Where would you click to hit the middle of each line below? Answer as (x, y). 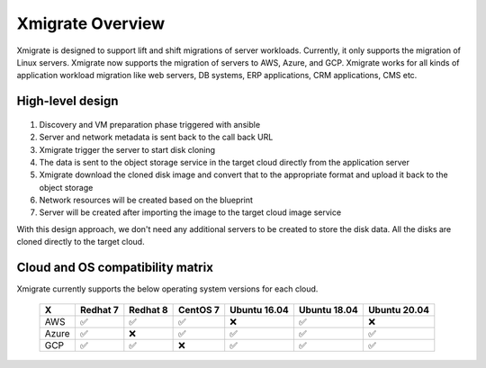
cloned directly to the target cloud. (81, 242)
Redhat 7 (99, 310)
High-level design (67, 101)
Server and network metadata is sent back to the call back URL (156, 137)
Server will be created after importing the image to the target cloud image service (190, 212)
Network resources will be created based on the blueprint (146, 200)
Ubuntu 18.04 (328, 310)
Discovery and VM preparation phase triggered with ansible (150, 124)
